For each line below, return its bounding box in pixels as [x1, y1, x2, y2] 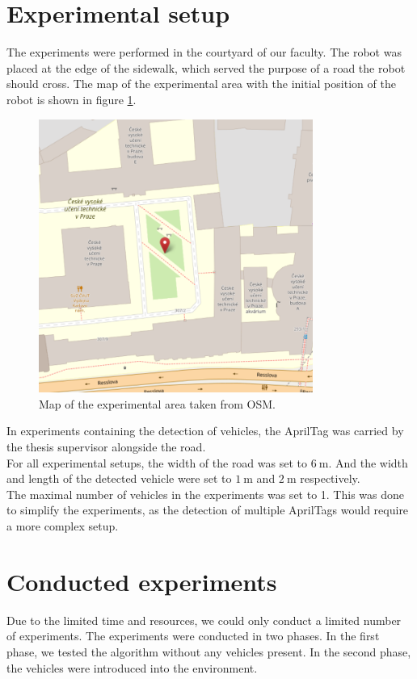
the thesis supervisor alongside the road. [6, 438, 206, 455]
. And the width [328, 454, 408, 471]
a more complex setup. [6, 518, 119, 534]
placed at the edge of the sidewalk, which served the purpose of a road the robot [6, 59, 406, 76]
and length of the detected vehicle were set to [6, 470, 232, 487]
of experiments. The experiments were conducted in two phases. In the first [6, 627, 380, 644]
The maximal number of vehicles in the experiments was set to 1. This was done [6, 485, 405, 502]
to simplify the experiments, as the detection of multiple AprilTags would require [6, 501, 409, 518]
